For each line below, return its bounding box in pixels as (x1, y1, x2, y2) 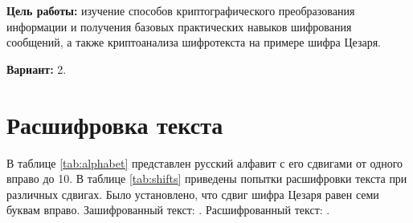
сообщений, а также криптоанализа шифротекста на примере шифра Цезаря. (6, 34, 381, 51)
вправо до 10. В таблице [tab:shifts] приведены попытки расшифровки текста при (6, 170, 407, 187)
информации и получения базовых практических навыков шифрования (6, 18, 352, 34)
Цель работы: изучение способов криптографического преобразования (6, 2, 355, 18)
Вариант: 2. (6, 60, 67, 77)
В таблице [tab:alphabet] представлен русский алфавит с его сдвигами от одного (6, 154, 403, 171)
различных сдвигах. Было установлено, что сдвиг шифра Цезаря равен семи (6, 185, 379, 202)
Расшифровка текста (6, 107, 223, 140)
